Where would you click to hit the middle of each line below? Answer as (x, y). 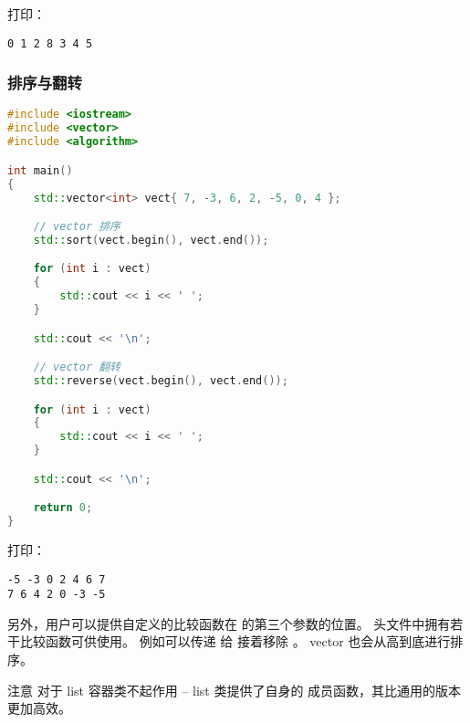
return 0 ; (63, 508)
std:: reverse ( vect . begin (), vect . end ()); (161, 381)
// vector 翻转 (77, 367)
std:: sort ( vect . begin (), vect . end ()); (151, 240)
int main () (40, 170)
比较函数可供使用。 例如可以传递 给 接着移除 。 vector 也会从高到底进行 (235, 641)
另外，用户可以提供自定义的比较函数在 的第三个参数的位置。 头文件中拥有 (229, 623)
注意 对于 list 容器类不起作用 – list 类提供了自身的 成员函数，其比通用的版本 (235, 690)
